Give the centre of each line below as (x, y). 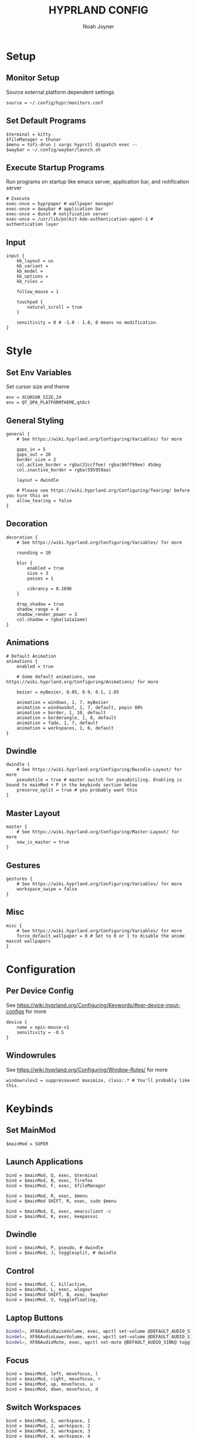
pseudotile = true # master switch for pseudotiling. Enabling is (99, 780)
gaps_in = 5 (31, 449)
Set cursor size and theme (38, 387)
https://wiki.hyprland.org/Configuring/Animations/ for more (82, 682)
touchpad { (30, 302)
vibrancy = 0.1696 (50, 588)
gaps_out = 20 (34, 455)
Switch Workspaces (43, 1407)
